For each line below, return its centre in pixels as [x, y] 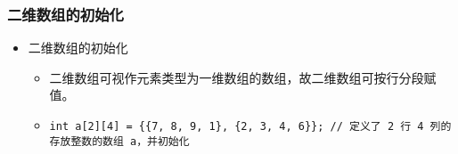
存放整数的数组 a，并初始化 [119, 141]
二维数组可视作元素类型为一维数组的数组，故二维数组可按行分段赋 [243, 77]
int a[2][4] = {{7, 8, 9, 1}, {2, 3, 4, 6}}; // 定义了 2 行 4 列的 [250, 126]
